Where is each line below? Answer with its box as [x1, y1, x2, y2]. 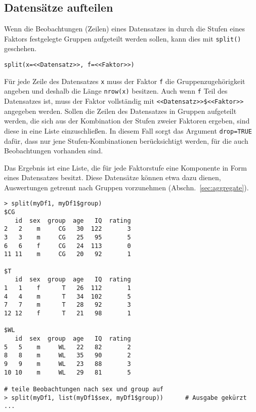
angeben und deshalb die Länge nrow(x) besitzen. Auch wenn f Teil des [4, 86, 228, 96]
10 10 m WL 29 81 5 [4, 368, 131, 376]
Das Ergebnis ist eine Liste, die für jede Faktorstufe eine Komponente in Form [4, 162, 247, 173]
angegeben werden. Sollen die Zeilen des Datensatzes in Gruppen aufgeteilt [4, 105, 237, 116]
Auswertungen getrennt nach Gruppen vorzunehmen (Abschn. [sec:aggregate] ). [4, 182, 249, 192]
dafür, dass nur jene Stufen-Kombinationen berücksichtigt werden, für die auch [4, 135, 248, 146]
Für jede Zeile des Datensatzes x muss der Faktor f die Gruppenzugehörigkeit [4, 75, 245, 86]
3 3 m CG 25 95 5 [4, 234, 131, 241]
